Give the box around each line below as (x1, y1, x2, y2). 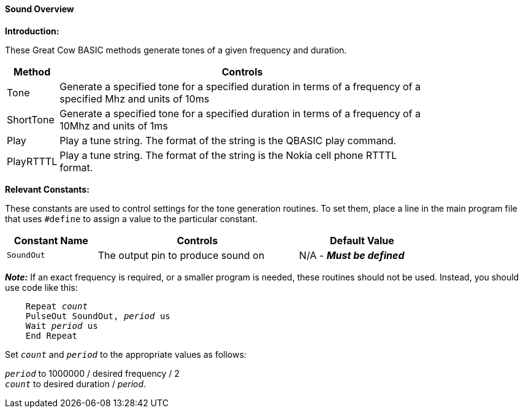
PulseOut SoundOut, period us (25, 311, 170, 321)
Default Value (330, 234, 394, 247)
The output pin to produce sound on (97, 249, 265, 261)
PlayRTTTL (7, 155, 58, 168)
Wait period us (25, 320, 98, 331)
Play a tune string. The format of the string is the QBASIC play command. (59, 134, 397, 147)
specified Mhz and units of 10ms (59, 92, 210, 105)
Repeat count (25, 301, 88, 311)
